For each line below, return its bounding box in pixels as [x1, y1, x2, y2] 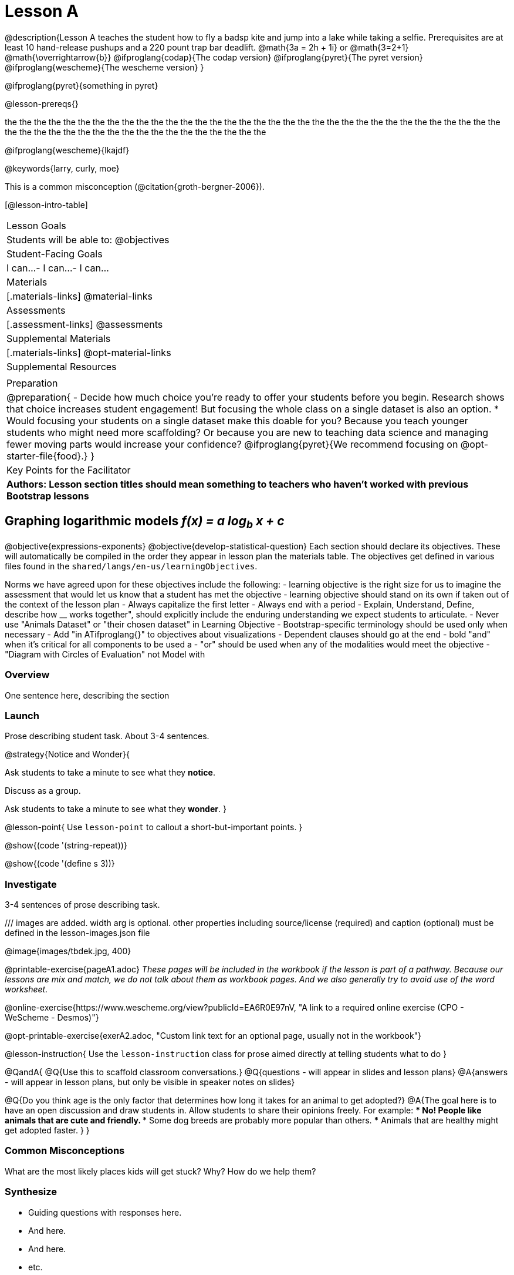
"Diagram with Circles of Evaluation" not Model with [5, 649, 205, 659]
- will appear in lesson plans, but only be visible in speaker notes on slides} [5, 1077, 295, 1088]
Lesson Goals [6, 219, 66, 231]
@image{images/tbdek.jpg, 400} [5, 946, 131, 957]
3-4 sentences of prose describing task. [5, 900, 160, 910]
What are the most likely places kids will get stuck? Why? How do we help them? [5, 1166, 316, 1176]
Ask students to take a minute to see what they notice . [5, 767, 215, 778]
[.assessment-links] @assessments [6, 318, 163, 330]
